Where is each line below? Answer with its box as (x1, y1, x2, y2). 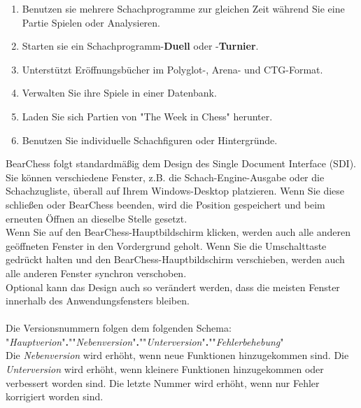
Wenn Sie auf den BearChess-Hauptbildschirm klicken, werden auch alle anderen (6, 225, 351, 239)
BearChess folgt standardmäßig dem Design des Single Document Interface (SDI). (6, 156, 356, 171)
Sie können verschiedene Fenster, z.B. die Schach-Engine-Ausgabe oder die (6, 169, 325, 184)
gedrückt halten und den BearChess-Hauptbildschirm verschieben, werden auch (6, 252, 345, 267)
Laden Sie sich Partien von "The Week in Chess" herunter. (22, 108, 273, 123)
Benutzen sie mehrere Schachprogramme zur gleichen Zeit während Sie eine (22, 1, 345, 15)
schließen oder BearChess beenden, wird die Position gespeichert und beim (6, 197, 325, 211)
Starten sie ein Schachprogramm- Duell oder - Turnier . (22, 38, 259, 53)
